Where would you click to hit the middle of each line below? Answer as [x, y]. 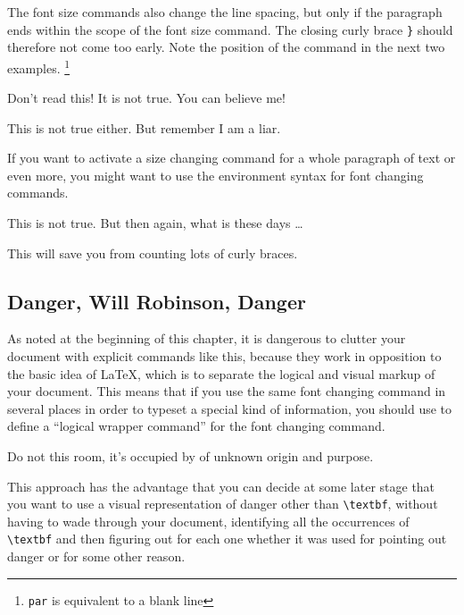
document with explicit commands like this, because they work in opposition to [224, 356]
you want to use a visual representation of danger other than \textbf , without [223, 504]
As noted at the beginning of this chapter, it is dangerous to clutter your [207, 338]
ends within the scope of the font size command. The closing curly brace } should [230, 29]
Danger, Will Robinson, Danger [157, 301]
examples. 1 [39, 66]
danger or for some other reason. [96, 556]
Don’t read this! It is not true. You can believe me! [146, 98]
